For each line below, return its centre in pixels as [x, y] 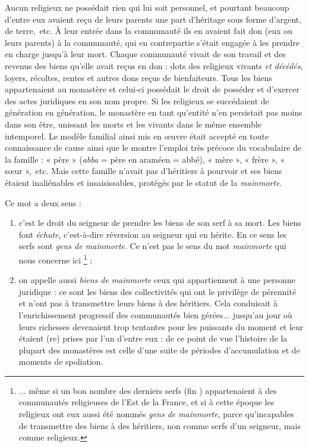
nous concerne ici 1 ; [56, 259]
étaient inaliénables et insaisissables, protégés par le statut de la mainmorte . [144, 182]
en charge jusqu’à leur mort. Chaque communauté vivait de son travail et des [145, 54]
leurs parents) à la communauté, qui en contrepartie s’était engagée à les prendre [152, 42]
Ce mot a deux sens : [43, 202]
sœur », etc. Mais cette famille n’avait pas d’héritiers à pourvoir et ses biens [144, 171]
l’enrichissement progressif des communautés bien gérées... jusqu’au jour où [155, 314]
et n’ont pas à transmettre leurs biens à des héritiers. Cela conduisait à [148, 303]
